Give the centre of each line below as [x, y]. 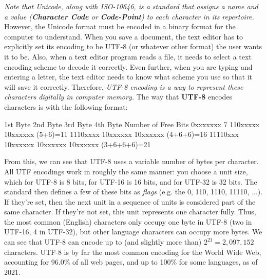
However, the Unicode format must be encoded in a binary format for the [120, 26]
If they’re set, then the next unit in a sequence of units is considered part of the [130, 201]
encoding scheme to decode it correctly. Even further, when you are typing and [128, 66]
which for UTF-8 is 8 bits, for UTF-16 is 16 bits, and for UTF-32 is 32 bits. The [131, 181]
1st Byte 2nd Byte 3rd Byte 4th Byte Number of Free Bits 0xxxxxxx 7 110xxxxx [132, 124]
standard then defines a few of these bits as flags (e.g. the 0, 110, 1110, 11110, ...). [134, 192]
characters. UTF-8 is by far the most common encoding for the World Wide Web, [133, 252]
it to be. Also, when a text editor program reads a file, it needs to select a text [128, 56]
